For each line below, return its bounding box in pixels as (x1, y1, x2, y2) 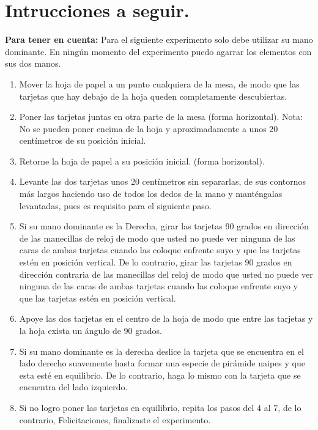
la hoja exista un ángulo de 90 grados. (19, 324, 162, 336)
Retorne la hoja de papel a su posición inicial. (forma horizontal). (19, 154, 265, 167)
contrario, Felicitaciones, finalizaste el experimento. (19, 413, 211, 426)
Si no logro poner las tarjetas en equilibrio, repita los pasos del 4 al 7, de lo (19, 401, 301, 413)
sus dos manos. (5, 57, 61, 70)
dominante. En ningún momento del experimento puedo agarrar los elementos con (5, 45, 312, 57)
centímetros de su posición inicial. (19, 134, 146, 147)
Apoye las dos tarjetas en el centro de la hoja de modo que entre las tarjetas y (19, 312, 313, 325)
